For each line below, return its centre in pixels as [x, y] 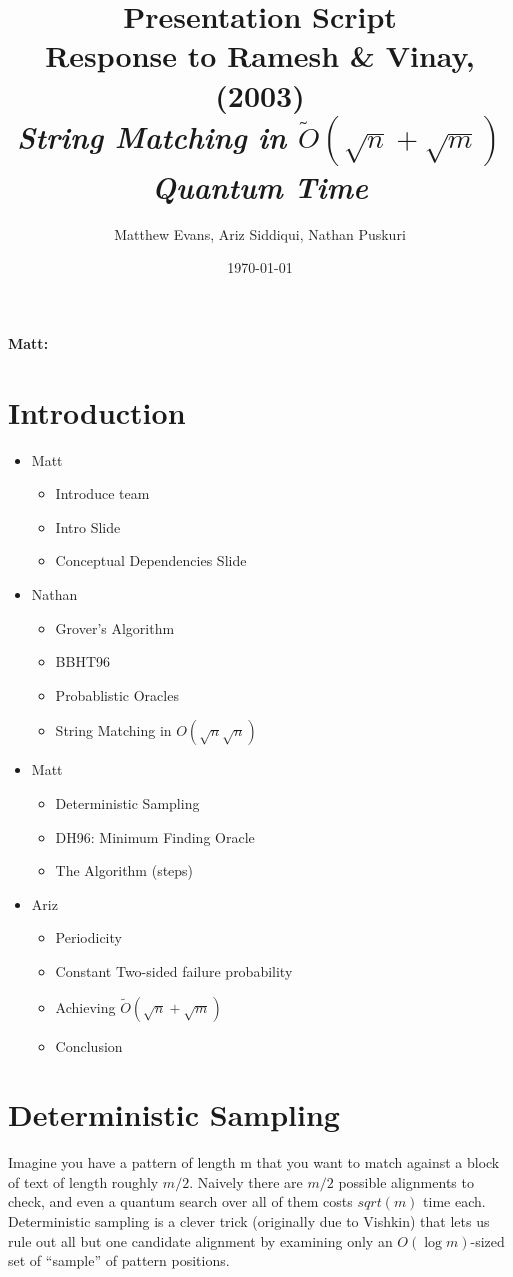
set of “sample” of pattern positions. [119, 1260]
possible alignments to [406, 1181]
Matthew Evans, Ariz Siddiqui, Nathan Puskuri [260, 233]
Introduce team [102, 493]
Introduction [97, 411]
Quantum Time [260, 186]
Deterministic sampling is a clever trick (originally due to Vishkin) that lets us [249, 1221]
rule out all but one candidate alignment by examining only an [200, 1240]
